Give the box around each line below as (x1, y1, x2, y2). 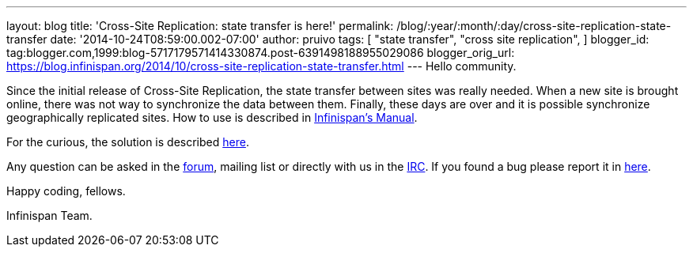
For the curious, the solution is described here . (6, 135, 249, 149)
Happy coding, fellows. (6, 184, 126, 198)
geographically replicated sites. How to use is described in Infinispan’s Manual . (6, 111, 418, 124)
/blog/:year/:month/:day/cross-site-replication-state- (396, 19, 672, 32)
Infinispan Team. (6, 209, 93, 222)
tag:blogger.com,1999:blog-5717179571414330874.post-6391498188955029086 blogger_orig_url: (6, 46, 515, 59)
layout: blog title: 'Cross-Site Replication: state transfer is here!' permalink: (6, 19, 394, 32)
